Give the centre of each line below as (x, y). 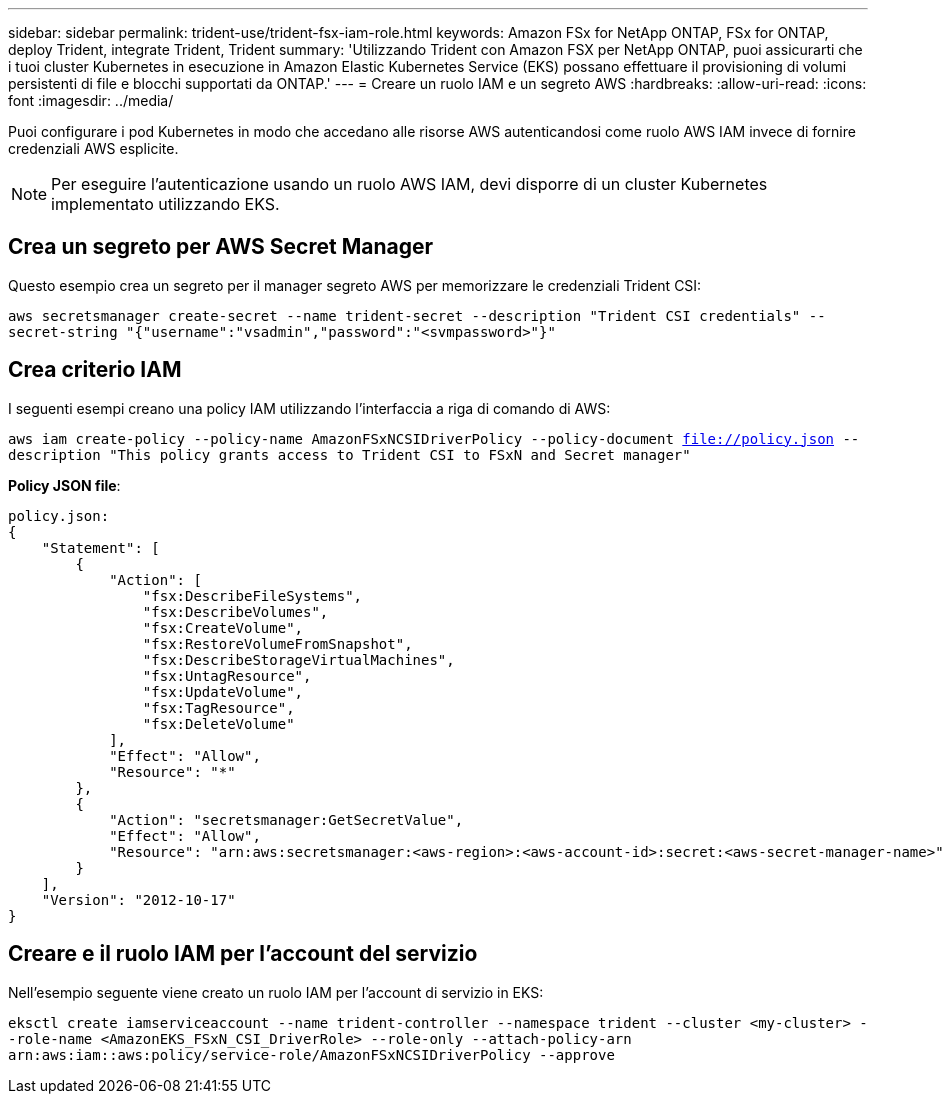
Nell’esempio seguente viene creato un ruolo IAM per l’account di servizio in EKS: (276, 992)
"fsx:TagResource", (218, 707)
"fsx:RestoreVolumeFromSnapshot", (277, 643)
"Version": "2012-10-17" (138, 899)
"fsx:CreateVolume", (223, 627)
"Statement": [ (100, 547)
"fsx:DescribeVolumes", (235, 611)
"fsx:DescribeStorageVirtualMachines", (298, 659)
